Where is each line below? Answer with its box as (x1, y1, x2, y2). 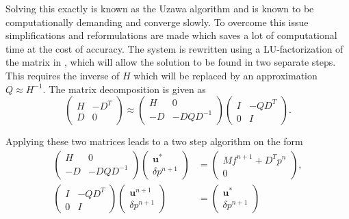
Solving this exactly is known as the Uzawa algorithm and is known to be (5, 1, 314, 15)
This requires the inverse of (5, 68, 120, 82)
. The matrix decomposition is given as (42, 81, 206, 96)
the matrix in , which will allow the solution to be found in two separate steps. (5, 55, 336, 69)
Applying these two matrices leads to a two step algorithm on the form (5, 134, 303, 149)
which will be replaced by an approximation (133, 68, 318, 82)
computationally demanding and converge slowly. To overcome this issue (5, 14, 309, 29)
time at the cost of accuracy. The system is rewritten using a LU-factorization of (5, 41, 344, 55)
